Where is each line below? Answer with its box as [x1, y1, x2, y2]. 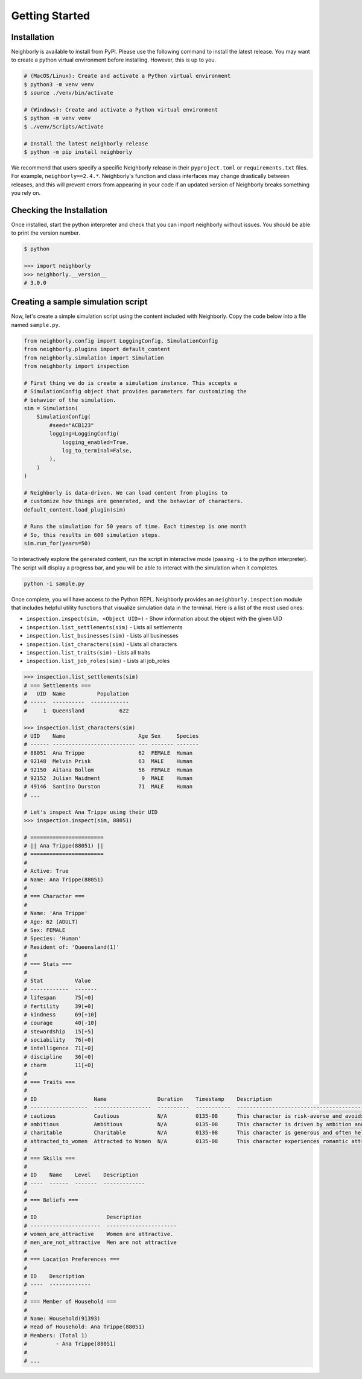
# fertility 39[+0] [24, 1003, 95, 1010]
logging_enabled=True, [62, 439, 129, 446]
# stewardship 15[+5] [24, 1028, 95, 1035]
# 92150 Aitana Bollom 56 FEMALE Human [24, 766, 193, 773]
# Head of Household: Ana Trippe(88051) [24, 1324, 145, 1330]
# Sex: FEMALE [24, 927, 66, 933]
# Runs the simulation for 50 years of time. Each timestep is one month [24, 523, 247, 530]
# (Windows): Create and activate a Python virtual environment [24, 106, 218, 113]
